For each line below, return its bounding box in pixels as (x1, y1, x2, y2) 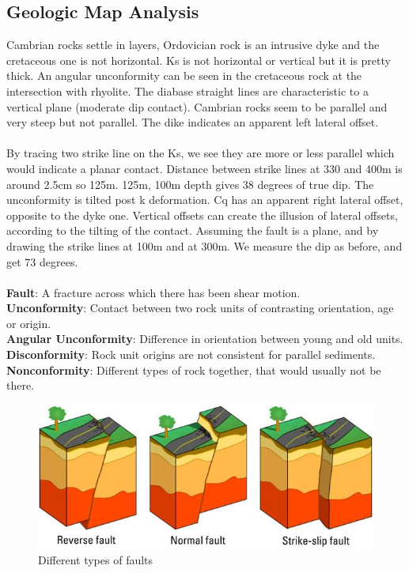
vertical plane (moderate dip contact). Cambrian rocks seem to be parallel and (6, 98, 388, 115)
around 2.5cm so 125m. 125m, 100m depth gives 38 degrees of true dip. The (6, 175, 374, 192)
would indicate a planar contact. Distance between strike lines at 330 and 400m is (6, 160, 403, 176)
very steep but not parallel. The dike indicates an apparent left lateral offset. (6, 114, 379, 130)
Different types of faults (38, 552, 153, 568)
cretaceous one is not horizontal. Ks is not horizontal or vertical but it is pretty (6, 51, 391, 68)
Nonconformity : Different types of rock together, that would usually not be (6, 361, 381, 378)
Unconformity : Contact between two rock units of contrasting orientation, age (6, 300, 394, 316)
